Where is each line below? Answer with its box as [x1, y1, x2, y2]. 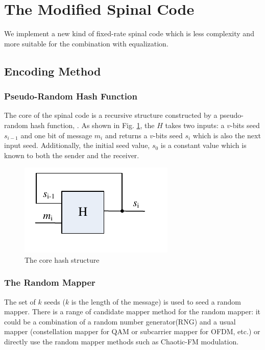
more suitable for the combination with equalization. [4, 38, 168, 48]
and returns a [105, 130, 148, 140]
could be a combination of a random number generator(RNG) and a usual [4, 316, 236, 327]
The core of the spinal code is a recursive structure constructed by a [4, 110, 218, 120]
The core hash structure [25, 254, 100, 265]
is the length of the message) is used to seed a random [71, 296, 242, 307]
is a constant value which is [160, 140, 247, 151]
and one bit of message [20, 130, 92, 140]
